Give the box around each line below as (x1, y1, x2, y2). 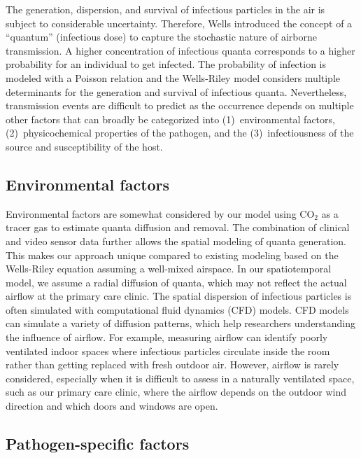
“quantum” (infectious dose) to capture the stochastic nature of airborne (6, 29, 317, 44)
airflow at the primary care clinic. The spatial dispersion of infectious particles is (6, 289, 352, 303)
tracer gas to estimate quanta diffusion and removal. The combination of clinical (6, 220, 350, 235)
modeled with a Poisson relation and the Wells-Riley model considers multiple (6, 70, 341, 85)
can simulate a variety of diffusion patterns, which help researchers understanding (6, 316, 356, 331)
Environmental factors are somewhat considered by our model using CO (6, 206, 315, 221)
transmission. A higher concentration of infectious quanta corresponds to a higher (6, 43, 355, 57)
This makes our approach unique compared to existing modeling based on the (6, 247, 339, 262)
